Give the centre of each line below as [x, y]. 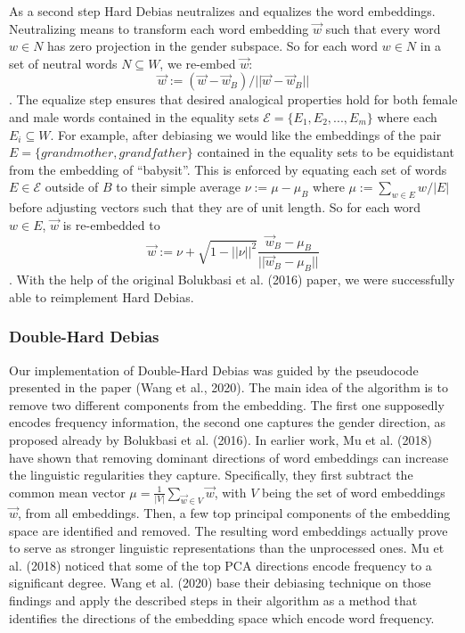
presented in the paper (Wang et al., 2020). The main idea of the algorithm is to [228, 387]
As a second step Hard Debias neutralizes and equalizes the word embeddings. [222, 11]
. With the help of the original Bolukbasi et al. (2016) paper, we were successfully [232, 280]
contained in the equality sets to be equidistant [326, 152]
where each [407, 116]
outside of [72, 187]
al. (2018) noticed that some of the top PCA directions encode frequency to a [220, 565]
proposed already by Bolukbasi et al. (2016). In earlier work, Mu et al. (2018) [221, 440]
